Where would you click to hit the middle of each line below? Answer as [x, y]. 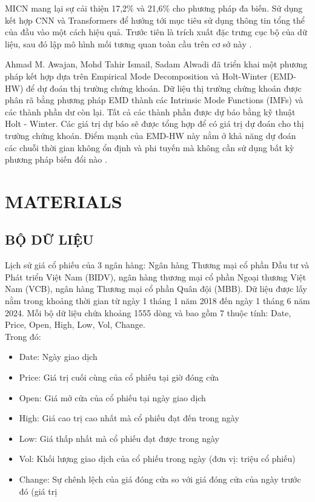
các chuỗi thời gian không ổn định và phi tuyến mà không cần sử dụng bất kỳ [150, 147]
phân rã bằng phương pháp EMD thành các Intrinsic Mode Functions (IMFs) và [154, 100]
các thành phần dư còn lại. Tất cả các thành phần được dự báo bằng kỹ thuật [150, 111]
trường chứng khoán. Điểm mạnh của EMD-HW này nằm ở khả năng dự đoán [151, 135]
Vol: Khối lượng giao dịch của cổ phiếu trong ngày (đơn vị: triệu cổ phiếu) [157, 459]
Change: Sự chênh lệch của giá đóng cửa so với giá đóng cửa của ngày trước [160, 479]
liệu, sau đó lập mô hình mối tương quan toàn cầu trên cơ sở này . [128, 43]
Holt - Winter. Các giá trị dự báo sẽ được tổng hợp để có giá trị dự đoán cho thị [154, 124]
